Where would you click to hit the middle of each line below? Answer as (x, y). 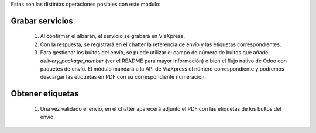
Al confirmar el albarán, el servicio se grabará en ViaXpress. (113, 36)
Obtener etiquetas (45, 94)
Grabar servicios (42, 21)
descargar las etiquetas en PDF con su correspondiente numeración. (123, 77)
